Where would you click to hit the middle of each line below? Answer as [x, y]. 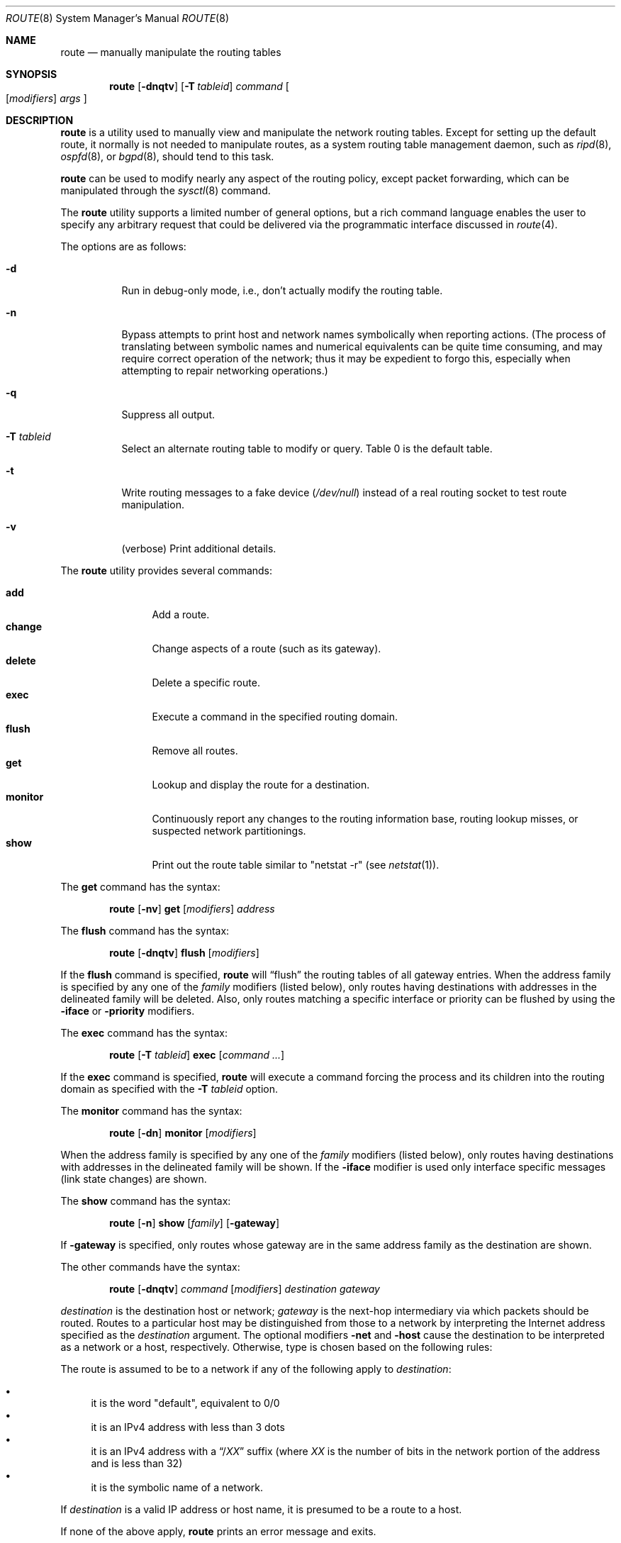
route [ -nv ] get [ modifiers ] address [192, 909]
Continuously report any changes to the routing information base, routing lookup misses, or [365, 819]
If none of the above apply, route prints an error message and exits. [218, 1531]
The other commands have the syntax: [150, 1267]
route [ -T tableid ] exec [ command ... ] [197, 1055]
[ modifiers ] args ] [46, 98]
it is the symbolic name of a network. [177, 1487]
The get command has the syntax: [140, 887]
